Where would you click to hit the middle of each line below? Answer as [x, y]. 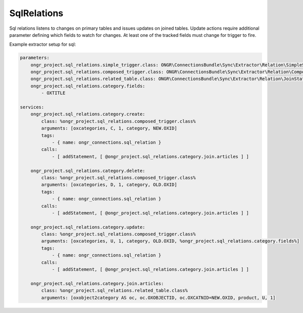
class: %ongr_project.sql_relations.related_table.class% [114, 291]
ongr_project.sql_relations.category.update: [88, 227]
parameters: [35, 58]
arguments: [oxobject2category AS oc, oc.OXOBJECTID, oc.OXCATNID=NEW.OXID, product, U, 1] [158, 298]
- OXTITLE [53, 93]
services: [32, 107]
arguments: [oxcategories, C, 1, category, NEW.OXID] [109, 128]
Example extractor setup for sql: [43, 44]
